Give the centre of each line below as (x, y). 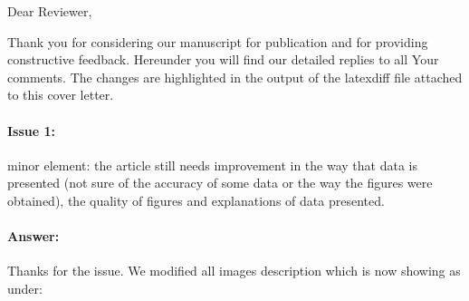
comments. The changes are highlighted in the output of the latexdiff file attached (235, 77)
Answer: (33, 236)
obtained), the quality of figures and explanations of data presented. (196, 200)
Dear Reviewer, (50, 11)
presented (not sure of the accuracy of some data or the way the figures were (220, 183)
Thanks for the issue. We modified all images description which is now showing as (234, 271)
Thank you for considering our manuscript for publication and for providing (218, 41)
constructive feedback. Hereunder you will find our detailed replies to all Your (223, 59)
